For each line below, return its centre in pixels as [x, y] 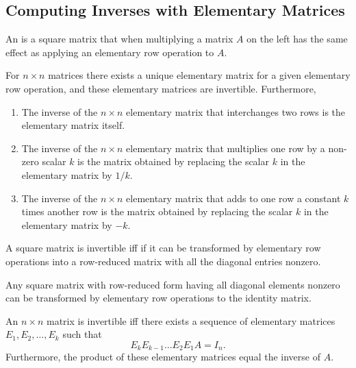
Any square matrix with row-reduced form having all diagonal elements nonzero [173, 284]
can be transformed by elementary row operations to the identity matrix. [158, 298]
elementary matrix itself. [73, 125]
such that [82, 334]
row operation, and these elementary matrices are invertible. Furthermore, [161, 88]
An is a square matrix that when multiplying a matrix [119, 39]
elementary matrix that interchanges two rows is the [236, 111]
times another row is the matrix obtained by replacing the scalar [157, 211]
